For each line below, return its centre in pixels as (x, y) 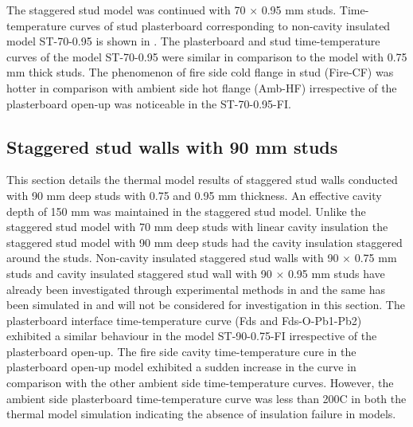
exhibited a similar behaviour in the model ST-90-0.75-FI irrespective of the (192, 336)
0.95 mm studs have (336, 273)
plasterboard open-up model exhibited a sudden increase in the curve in (181, 367)
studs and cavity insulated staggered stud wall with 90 (139, 273)
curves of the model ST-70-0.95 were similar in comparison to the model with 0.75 (207, 56)
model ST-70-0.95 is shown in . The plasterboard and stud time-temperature (193, 41)
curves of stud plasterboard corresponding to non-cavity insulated (230, 25)
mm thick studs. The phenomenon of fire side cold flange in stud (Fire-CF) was (200, 72)
